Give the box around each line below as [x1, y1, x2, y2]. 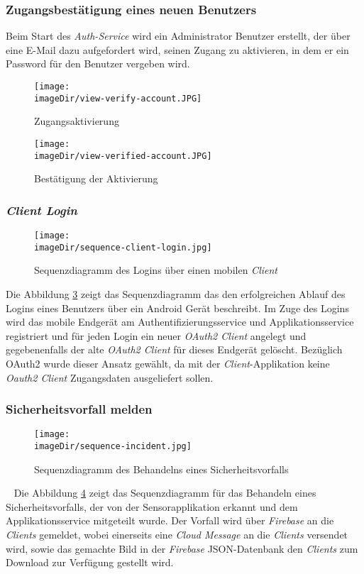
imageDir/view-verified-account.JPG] [34, 150, 212, 161]
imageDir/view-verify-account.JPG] [34, 93, 202, 104]
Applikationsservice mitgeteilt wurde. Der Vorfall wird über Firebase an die [6, 513, 334, 528]
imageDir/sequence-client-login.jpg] [34, 242, 212, 253]
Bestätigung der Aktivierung [34, 171, 158, 186]
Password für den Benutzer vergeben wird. [6, 56, 190, 71]
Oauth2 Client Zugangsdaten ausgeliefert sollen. [6, 370, 214, 385]
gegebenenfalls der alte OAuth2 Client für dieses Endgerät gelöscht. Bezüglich [6, 342, 343, 357]
